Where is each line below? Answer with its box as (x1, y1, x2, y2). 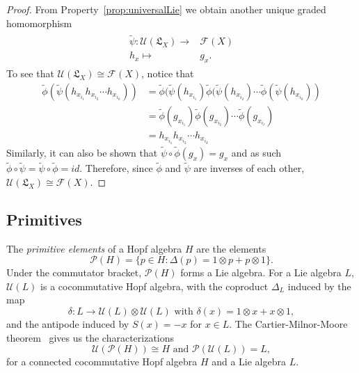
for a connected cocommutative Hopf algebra (6, 354, 198, 369)
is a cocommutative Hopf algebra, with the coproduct (40, 278, 269, 293)
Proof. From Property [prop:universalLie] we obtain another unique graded (6, 2, 326, 16)
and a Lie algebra (212, 354, 287, 369)
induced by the (287, 278, 351, 293)
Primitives (6, 208, 82, 230)
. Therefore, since (79, 161, 153, 175)
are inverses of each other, (193, 161, 305, 175)
